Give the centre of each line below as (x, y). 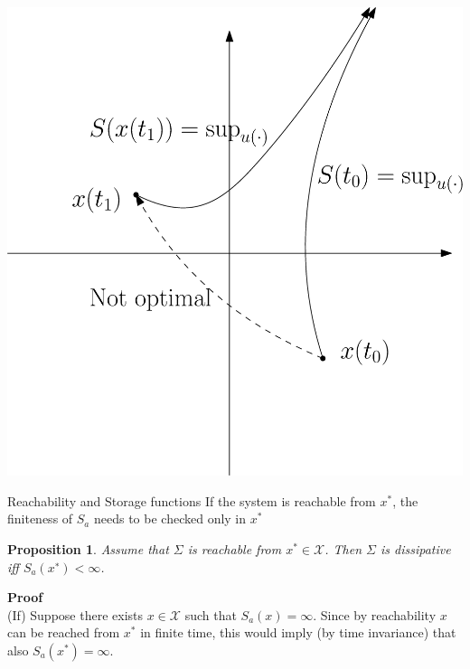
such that (211, 614)
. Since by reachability (375, 614)
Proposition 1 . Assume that (88, 548)
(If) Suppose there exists (75, 614)
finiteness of (40, 518)
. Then (343, 548)
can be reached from (64, 632)
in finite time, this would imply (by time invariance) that (298, 632)
